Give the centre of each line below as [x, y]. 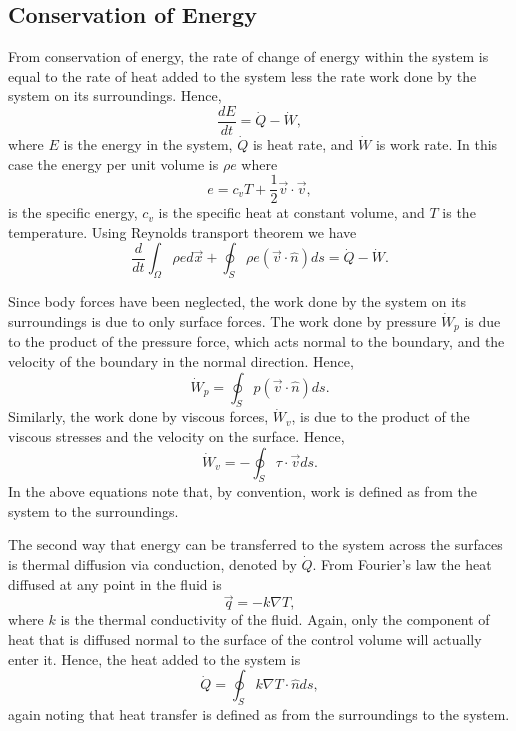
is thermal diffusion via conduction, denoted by [152, 564]
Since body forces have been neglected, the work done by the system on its [237, 301]
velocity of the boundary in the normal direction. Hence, [181, 360]
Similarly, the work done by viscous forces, [138, 416]
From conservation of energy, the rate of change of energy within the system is [248, 56]
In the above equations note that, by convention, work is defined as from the [242, 491]
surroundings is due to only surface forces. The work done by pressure [222, 320]
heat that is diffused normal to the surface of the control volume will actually [245, 639]
